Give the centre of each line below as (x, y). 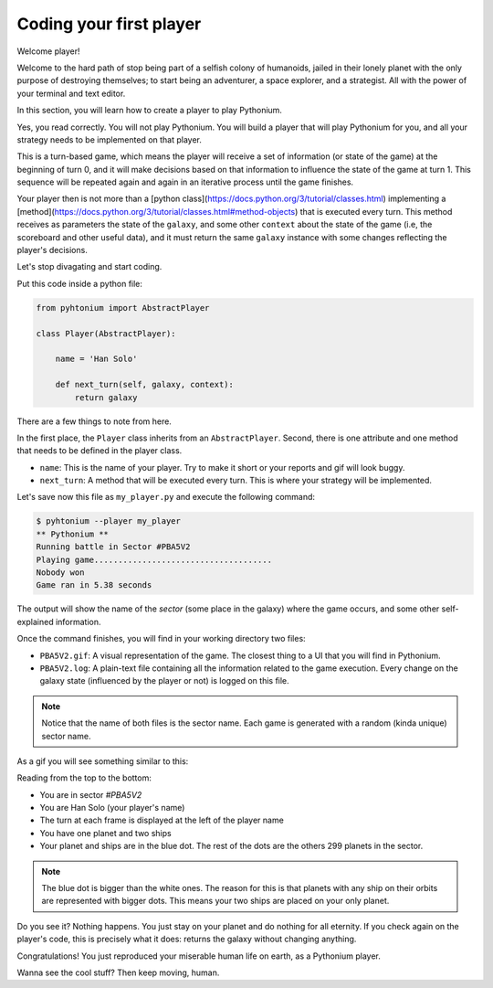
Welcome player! (49, 51)
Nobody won (60, 573)
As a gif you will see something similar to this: (103, 761)
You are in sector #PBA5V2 (91, 794)
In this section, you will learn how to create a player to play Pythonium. (150, 111)
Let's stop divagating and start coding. (89, 267)
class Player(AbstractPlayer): (106, 333)
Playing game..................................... (154, 559)
